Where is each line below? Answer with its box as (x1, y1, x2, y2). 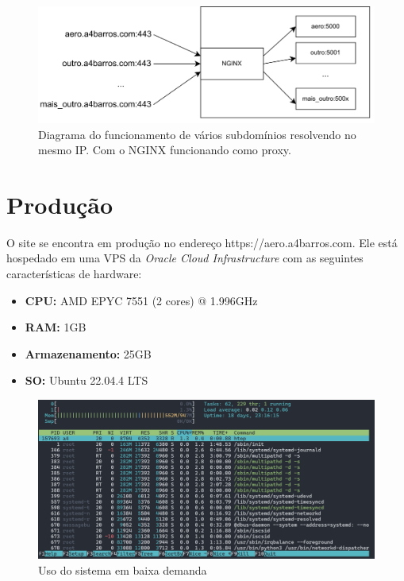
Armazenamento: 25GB (25, 345, 152, 362)
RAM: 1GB (25, 319, 87, 335)
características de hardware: (6, 265, 142, 282)
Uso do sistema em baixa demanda (38, 562, 207, 579)
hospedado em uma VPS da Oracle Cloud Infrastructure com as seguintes (6, 250, 364, 266)
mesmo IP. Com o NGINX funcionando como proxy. (38, 141, 291, 158)
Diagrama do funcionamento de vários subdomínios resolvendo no (38, 126, 356, 142)
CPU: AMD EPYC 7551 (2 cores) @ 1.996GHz (25, 292, 258, 308)
